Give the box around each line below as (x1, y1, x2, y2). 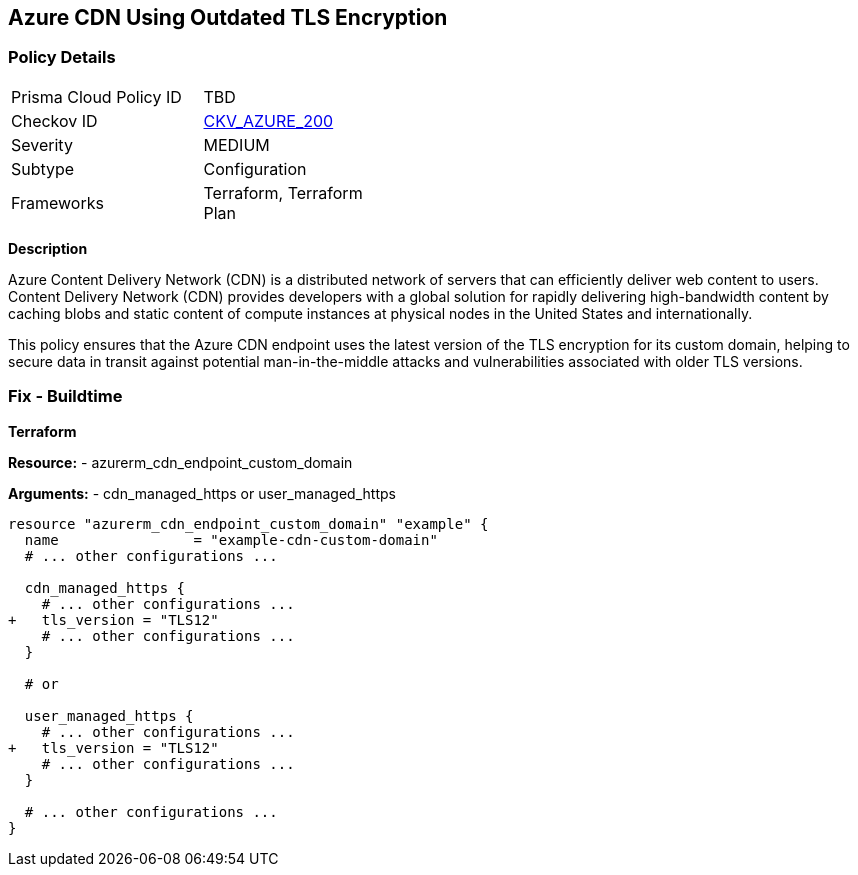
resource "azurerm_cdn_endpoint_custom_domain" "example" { (8, 515, 489, 532)
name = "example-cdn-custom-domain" (24, 531, 438, 548)
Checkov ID (11, 110, 98, 131)
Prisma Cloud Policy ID (11, 86, 182, 107)
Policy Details (8, 47, 116, 68)
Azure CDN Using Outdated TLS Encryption (8, 5, 448, 30)
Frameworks (11, 192, 104, 213)
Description (8, 239, 88, 257)
